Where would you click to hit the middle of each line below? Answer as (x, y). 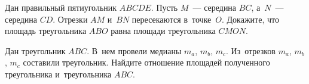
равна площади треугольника (163, 31)
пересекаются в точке (172, 19)
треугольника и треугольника (58, 74)
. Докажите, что (250, 19)
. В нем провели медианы (134, 50)
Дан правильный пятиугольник (61, 7)
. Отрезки (70, 19)
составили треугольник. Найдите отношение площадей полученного (146, 62)
